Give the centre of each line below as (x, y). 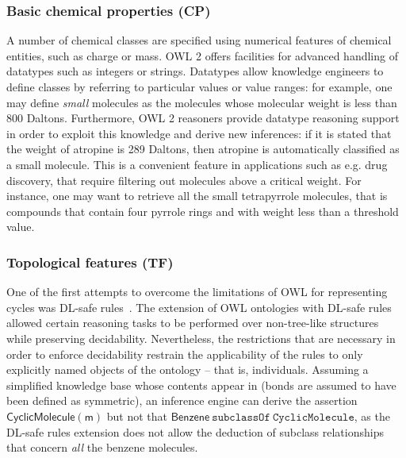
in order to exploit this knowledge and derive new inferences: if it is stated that (199, 133)
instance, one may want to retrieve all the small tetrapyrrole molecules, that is (197, 196)
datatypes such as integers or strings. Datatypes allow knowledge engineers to (195, 71)
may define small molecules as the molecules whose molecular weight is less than (202, 102)
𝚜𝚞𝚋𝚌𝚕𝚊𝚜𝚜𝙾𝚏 (241, 417)
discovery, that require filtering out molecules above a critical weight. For (184, 180)
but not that (137, 416)
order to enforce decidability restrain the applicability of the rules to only (185, 354)
